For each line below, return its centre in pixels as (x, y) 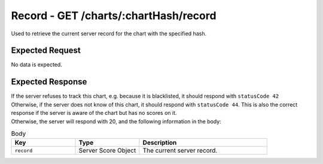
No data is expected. (36, 65)
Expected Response (49, 82)
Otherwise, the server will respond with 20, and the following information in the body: (116, 121)
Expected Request (46, 51)
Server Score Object (107, 151)
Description (160, 142)
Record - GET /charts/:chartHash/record (114, 16)
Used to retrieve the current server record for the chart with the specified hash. (109, 34)
